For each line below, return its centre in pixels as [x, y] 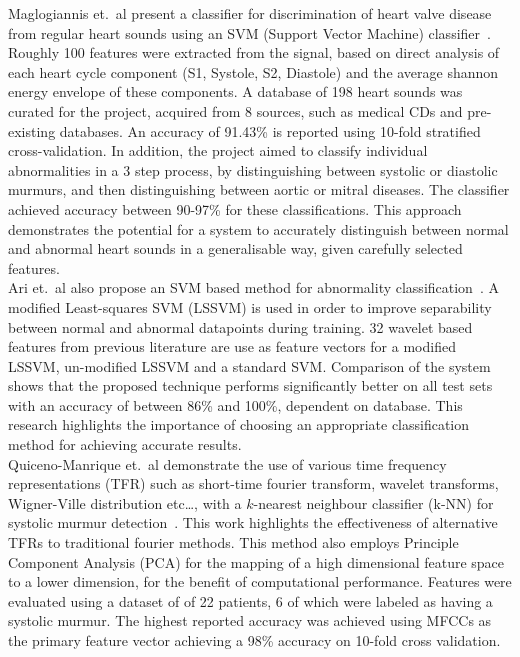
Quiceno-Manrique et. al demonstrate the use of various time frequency [227, 463]
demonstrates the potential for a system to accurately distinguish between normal [258, 228]
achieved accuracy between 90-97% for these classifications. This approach [235, 208]
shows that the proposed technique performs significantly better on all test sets [250, 385]
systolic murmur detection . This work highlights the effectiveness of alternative [253, 522]
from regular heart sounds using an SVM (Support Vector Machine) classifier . [249, 32]
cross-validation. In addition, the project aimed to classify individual [218, 150]
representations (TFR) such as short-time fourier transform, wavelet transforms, [253, 483]
